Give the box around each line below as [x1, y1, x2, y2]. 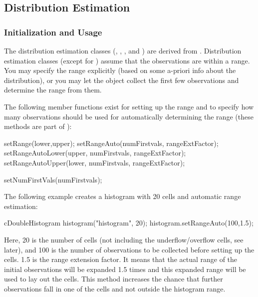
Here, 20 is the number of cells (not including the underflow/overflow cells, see [4, 234, 244, 244]
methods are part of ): [4, 121, 72, 131]
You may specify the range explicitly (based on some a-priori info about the [4, 65, 236, 75]
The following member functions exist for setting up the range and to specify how [4, 101, 254, 111]
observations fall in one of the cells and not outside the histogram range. [4, 283, 226, 293]
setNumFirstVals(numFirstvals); [4, 174, 102, 184]
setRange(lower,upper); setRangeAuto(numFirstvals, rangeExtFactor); [4, 137, 219, 148]
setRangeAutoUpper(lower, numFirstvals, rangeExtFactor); [4, 157, 185, 167]
